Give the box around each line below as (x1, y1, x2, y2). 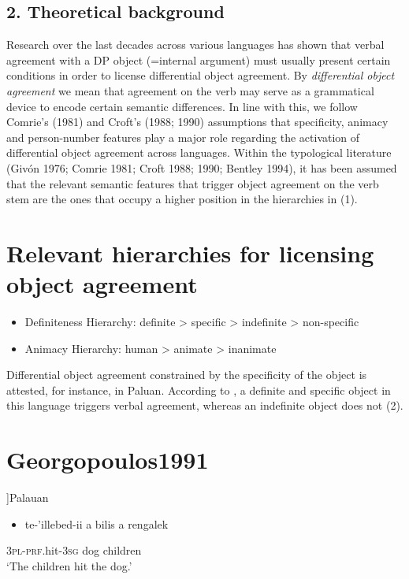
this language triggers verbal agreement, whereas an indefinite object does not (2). (6, 397, 403, 414)
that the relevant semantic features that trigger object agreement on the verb (6, 175, 379, 191)
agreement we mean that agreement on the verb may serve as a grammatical (6, 82, 374, 98)
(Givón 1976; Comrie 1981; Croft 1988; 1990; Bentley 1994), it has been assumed (6, 159, 397, 176)
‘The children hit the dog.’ (6, 557, 132, 573)
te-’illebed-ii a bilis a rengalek (24, 515, 169, 532)
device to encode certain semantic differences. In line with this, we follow (6, 98, 358, 114)
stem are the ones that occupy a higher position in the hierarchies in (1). (6, 191, 358, 207)
